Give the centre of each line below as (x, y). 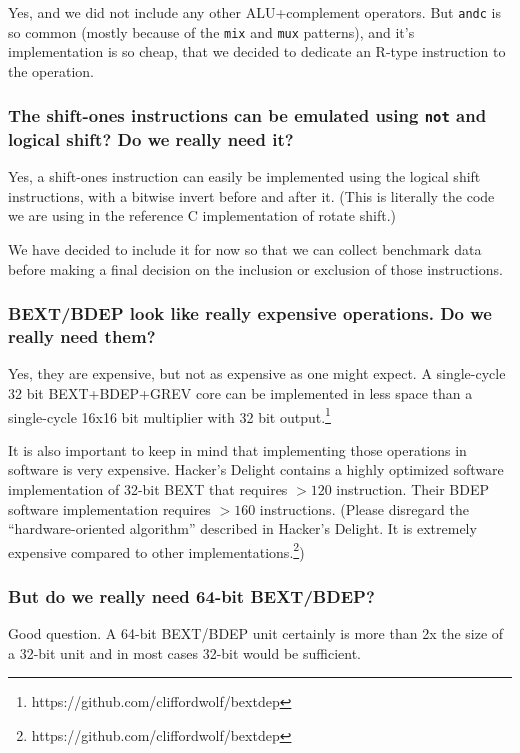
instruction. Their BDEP (412, 488)
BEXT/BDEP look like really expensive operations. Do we (250, 313)
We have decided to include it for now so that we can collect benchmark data (245, 248)
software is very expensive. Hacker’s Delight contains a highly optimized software (256, 469)
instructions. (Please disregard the (364, 508)
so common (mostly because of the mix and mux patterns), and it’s (211, 31)
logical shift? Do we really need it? (151, 138)
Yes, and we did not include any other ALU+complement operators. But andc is (254, 12)
